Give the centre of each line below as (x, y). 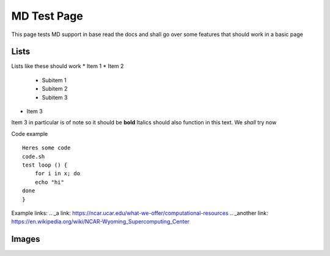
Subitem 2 (55, 89)
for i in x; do (57, 174)
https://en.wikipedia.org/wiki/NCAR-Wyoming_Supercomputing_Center (100, 222)
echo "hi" (49, 182)
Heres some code (46, 148)
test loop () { (45, 165)
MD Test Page (47, 16)
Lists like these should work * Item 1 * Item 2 (68, 66)
